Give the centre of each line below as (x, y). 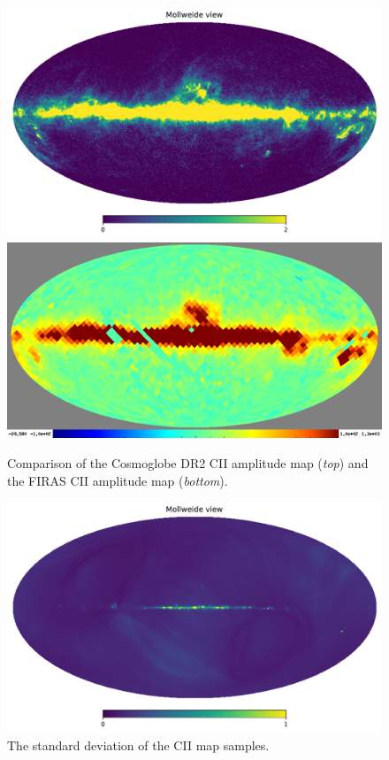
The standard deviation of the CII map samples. (138, 745)
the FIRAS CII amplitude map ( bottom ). (118, 480)
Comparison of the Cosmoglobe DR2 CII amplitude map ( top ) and (188, 462)
